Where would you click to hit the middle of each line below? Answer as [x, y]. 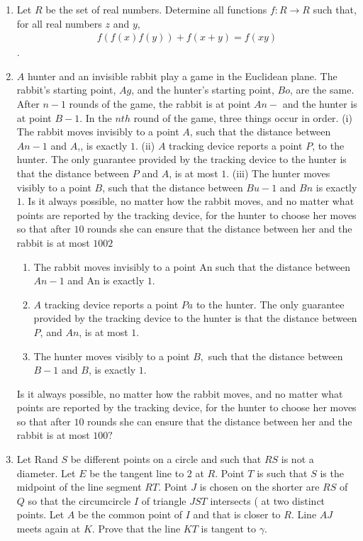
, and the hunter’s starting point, [203, 90]
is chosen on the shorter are [259, 487]
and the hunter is [320, 104]
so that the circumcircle [79, 500]
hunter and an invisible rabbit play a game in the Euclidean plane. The [182, 76]
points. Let [40, 514]
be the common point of [130, 514]
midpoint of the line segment [79, 487]
